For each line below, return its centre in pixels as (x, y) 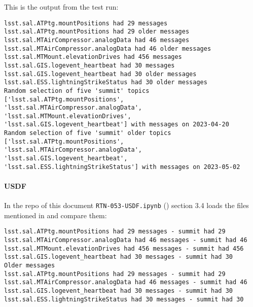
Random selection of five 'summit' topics (77, 91)
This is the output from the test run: (61, 7)
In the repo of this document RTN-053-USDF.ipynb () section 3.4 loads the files (126, 205)
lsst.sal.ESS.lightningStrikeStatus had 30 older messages (106, 82)
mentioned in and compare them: (56, 215)
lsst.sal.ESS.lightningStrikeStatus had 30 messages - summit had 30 (124, 299)
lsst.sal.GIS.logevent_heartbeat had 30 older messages (100, 74)
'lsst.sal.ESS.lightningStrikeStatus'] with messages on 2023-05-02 (122, 167)
